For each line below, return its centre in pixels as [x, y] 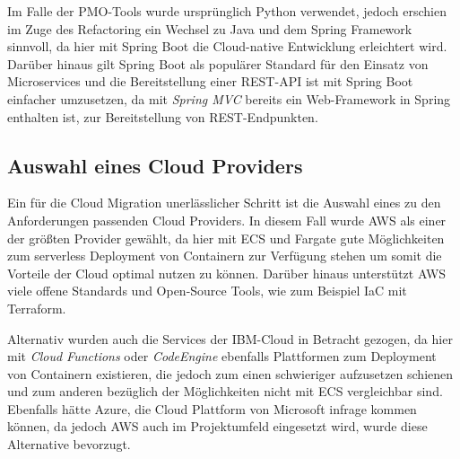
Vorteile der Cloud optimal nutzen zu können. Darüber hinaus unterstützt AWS [227, 273]
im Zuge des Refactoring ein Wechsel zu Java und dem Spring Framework [210, 28]
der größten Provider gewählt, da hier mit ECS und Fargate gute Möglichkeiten [226, 238]
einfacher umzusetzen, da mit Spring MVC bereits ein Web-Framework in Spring [229, 98]
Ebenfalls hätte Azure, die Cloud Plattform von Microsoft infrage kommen [212, 408]
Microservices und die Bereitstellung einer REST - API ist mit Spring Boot [210, 81]
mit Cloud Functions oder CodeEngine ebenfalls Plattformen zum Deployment [222, 356]
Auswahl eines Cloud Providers [155, 165]
